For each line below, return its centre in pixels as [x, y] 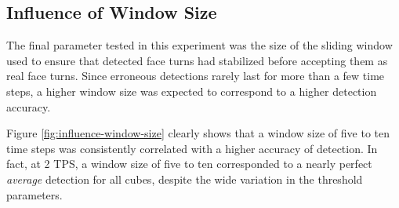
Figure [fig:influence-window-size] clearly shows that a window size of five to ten [198, 133]
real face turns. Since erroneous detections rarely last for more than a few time [196, 76]
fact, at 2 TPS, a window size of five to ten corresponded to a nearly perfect [189, 164]
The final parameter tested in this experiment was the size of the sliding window [199, 45]
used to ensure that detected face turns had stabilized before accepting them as [197, 60]
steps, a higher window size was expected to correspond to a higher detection [192, 91]
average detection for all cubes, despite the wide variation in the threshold [185, 179]
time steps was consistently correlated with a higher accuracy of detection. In [192, 148]
